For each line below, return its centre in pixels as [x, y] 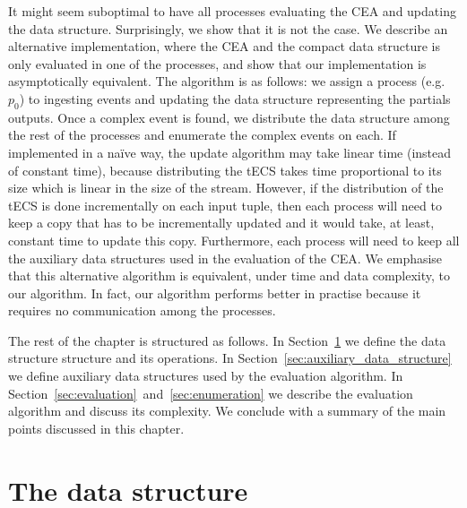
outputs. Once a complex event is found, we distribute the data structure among [229, 117]
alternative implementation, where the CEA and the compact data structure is [224, 46]
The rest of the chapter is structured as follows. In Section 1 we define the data [227, 340]
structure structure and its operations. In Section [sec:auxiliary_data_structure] [230, 358]
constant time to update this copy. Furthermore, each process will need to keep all [234, 240]
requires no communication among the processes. [142, 310]
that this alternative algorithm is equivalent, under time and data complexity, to [229, 276]
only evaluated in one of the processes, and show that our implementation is [217, 63]
